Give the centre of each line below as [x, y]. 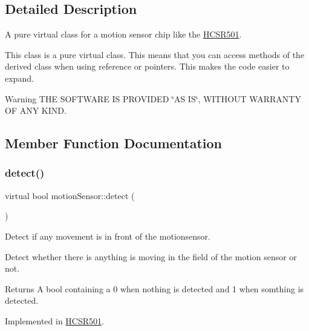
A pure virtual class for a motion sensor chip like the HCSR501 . [123, 34]
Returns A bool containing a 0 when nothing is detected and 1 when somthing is [154, 288]
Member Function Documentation [114, 143]
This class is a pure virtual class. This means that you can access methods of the [155, 54]
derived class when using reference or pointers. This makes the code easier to [147, 66]
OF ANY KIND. [36, 110]
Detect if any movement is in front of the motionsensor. [108, 236]
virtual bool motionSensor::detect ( [70, 195]
